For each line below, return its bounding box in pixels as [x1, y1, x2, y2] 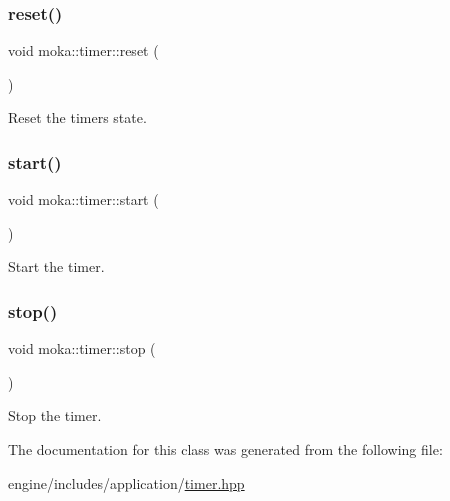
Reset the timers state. [8, 107, 147, 128]
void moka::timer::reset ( [8, 40, 159, 61]
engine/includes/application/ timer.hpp [8, 472, 245, 493]
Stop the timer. [8, 405, 102, 426]
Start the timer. [8, 256, 105, 277]
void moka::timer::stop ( [8, 338, 156, 359]
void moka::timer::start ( [8, 189, 159, 210]
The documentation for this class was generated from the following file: [8, 439, 443, 459]
